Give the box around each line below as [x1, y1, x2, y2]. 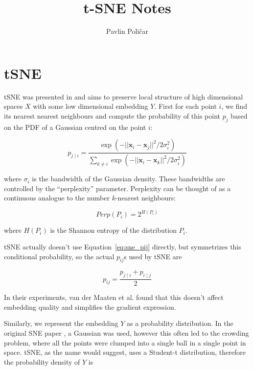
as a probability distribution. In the [127, 318, 233, 328]
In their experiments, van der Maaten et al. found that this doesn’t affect [4, 292, 224, 302]
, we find [221, 101, 247, 111]
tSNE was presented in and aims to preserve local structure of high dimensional [4, 91, 243, 101]
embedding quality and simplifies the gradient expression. [4, 301, 176, 312]
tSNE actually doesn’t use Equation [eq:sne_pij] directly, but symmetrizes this [4, 241, 241, 251]
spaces [4, 101, 23, 111]
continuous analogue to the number [4, 193, 110, 203]
